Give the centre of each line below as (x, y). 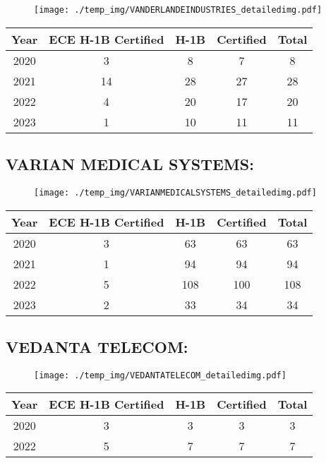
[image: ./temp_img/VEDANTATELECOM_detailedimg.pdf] (160, 375)
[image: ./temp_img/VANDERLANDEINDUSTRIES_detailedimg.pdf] (178, 10)
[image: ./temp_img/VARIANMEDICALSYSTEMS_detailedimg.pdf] (175, 192)
